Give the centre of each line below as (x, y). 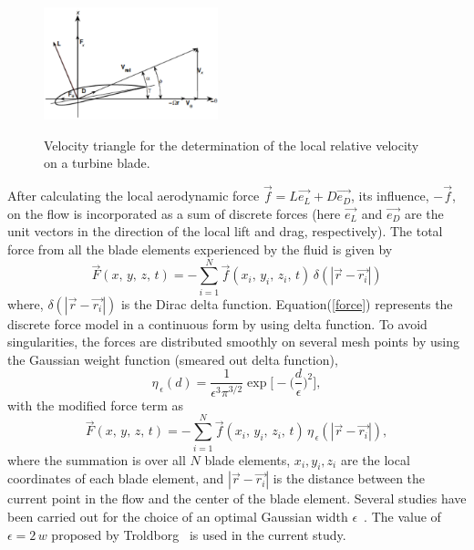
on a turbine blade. (97, 163)
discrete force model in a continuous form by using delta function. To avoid (217, 323)
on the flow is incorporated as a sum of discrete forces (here (174, 213)
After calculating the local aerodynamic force (134, 196)
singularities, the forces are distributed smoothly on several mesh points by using (233, 342)
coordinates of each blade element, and (116, 478)
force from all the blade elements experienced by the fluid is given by (200, 249)
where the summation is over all (97, 459)
